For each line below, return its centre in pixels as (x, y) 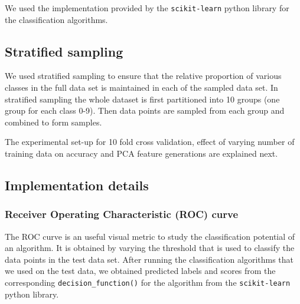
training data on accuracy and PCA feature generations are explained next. (141, 153)
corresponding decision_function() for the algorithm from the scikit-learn (148, 282)
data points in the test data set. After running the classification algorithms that (149, 259)
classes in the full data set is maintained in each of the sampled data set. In (141, 87)
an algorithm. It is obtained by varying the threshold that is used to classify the (150, 248)
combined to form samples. (53, 122)
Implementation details (77, 185)
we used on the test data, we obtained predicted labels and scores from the (140, 271)
